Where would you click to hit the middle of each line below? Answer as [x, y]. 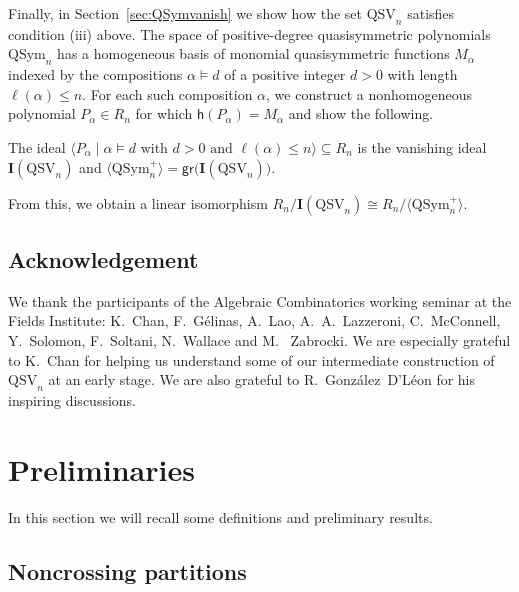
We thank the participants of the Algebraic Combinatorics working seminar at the [260, 300]
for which [164, 113]
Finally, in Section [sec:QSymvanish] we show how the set [185, 13]
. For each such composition [167, 93]
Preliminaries [101, 468]
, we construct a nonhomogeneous [369, 93]
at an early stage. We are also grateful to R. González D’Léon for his [262, 379]
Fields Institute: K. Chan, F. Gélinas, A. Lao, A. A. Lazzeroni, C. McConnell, [254, 320]
